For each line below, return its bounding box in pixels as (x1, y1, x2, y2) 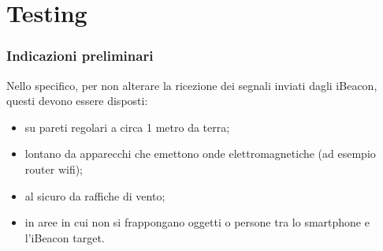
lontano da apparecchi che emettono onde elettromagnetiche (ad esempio (24, 145, 376, 162)
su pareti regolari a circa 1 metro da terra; (24, 118, 230, 135)
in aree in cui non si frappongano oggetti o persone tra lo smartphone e (24, 214, 370, 230)
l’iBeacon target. (24, 229, 105, 245)
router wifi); (24, 160, 84, 177)
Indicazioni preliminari (6, 46, 154, 66)
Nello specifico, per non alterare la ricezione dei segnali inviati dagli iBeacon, (6, 77, 377, 93)
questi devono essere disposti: (6, 92, 148, 109)
